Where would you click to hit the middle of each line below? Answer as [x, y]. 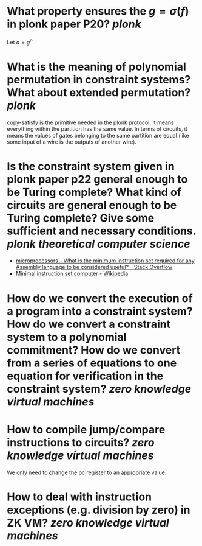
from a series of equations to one [92, 363]
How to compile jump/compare [86, 429]
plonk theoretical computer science [99, 244]
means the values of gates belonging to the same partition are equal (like [98, 135]
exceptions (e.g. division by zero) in [99, 510]
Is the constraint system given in [91, 166]
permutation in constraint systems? [99, 79]
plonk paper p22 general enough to [97, 179]
